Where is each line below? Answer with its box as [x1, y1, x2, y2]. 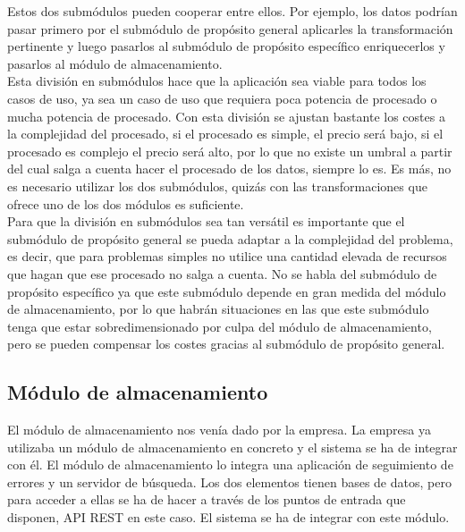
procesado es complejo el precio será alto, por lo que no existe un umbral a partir [7, 141, 452, 160]
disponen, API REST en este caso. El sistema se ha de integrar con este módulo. [7, 508, 450, 527]
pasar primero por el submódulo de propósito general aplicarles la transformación [7, 19, 453, 38]
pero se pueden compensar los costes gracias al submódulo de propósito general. [7, 334, 445, 353]
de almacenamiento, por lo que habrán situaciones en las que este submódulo [7, 300, 429, 318]
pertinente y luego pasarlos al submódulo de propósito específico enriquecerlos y [7, 37, 445, 55]
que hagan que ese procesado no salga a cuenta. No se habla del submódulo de [7, 264, 437, 283]
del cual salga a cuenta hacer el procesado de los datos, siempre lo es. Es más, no [7, 159, 452, 178]
